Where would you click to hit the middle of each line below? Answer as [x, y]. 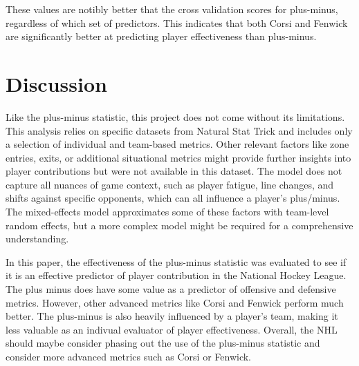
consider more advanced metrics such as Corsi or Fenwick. [128, 356]
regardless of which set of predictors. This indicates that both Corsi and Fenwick [177, 22]
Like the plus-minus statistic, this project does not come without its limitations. [175, 116]
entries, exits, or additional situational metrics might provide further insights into [178, 157]
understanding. [37, 239]
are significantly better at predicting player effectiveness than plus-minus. [161, 36]
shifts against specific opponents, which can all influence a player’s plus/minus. [173, 198]
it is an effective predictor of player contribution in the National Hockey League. [176, 275]
